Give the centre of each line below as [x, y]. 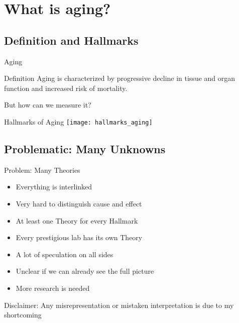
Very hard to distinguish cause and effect [79, 203]
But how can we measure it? [48, 105]
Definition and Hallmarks [71, 40]
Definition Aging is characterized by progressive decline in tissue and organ [120, 78]
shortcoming [23, 315]
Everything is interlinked [54, 187]
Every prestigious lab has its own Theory [79, 237]
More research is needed [53, 288]
